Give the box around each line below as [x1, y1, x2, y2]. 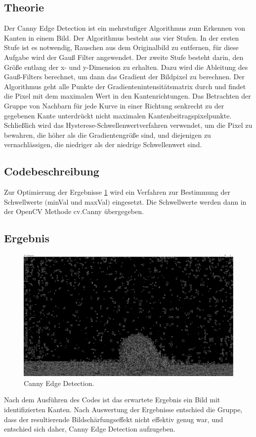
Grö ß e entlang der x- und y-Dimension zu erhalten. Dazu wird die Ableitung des [4, 61, 248, 72]
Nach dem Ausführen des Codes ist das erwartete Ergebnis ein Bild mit [4, 394, 220, 405]
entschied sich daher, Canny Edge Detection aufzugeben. [4, 424, 175, 434]
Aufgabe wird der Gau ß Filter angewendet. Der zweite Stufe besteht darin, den [4, 52, 244, 62]
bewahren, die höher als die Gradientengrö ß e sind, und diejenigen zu [4, 129, 211, 140]
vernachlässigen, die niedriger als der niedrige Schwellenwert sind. [4, 139, 202, 150]
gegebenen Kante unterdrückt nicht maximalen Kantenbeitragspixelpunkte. [4, 110, 232, 120]
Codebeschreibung [4, 164, 99, 179]
